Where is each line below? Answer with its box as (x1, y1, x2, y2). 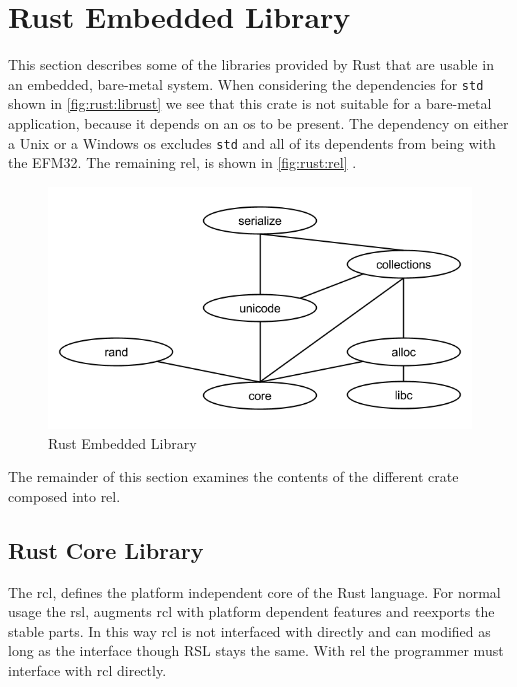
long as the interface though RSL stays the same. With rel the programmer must (8, 640, 504, 661)
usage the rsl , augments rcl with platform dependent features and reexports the (8, 601, 495, 622)
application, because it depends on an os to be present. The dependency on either (8, 112, 509, 133)
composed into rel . (8, 485, 121, 506)
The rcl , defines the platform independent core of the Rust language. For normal (8, 581, 501, 602)
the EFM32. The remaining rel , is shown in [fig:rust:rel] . (8, 152, 357, 173)
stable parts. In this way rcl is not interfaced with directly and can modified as (8, 620, 491, 641)
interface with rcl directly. (8, 660, 167, 681)
